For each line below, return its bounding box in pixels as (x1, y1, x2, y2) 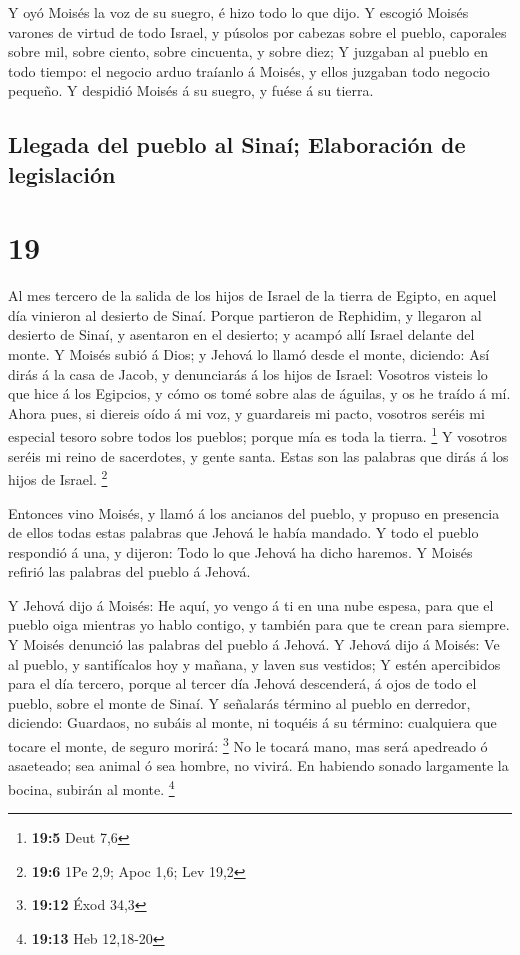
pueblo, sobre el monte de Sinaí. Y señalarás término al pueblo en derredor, (8, 692, 471, 713)
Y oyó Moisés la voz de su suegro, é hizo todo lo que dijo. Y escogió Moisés (8, 2, 469, 22)
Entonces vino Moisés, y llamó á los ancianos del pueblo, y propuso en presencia (8, 502, 500, 523)
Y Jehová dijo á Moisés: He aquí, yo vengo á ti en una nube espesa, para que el (8, 594, 494, 615)
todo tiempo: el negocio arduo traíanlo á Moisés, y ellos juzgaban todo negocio (8, 60, 490, 81)
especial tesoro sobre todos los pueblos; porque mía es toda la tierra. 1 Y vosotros (8, 423, 508, 447)
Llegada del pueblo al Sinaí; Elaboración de (8, 129, 466, 160)
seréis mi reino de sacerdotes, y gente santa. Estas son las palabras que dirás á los (8, 445, 509, 466)
